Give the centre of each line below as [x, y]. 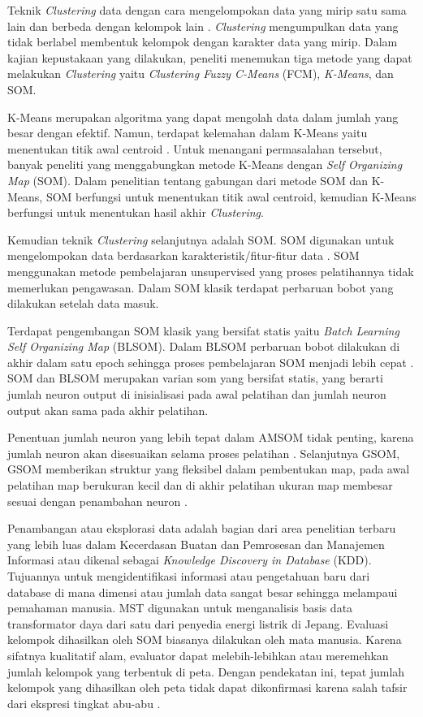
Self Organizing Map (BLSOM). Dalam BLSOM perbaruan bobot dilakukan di [204, 346]
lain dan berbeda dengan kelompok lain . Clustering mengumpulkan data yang [203, 26]
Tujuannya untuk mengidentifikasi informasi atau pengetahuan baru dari [189, 576]
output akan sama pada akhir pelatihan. [108, 410]
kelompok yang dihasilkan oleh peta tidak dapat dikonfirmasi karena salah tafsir [207, 687]
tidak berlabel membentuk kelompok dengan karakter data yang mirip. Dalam [203, 42]
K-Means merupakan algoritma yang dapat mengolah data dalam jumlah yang [203, 117]
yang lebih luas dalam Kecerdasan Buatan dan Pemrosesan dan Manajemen [196, 544]
